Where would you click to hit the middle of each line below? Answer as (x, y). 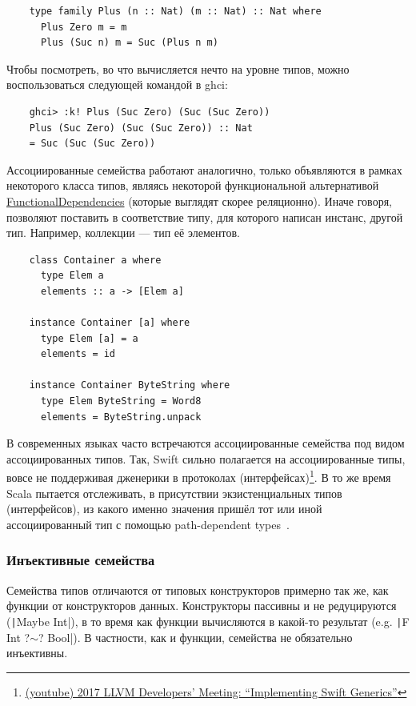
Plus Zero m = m (84, 27)
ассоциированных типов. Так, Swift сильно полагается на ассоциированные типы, (206, 458)
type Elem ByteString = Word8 (121, 401)
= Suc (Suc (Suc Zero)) (92, 144)
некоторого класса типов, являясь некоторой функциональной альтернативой (193, 185)
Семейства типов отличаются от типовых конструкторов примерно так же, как (198, 590)
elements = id (78, 354)
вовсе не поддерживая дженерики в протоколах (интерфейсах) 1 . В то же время (199, 476)
